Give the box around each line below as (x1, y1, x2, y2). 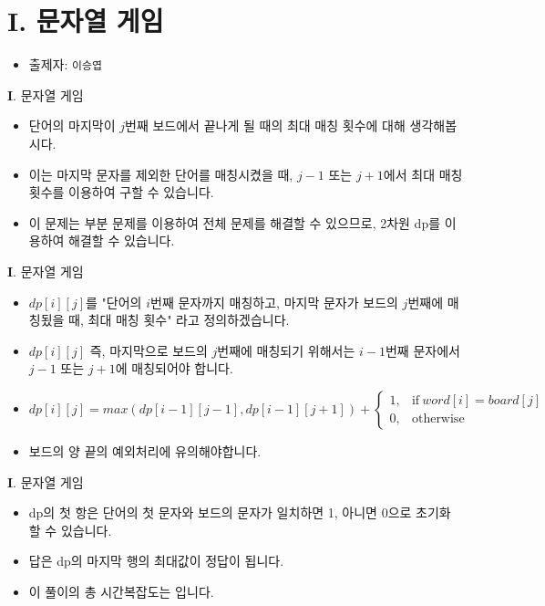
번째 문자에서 (385, 340, 460, 360)
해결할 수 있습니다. (68, 231, 175, 250)
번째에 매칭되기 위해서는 (217, 340, 355, 360)
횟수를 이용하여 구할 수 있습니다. (28, 183, 214, 202)
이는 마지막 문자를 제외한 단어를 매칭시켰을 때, (28, 164, 293, 183)
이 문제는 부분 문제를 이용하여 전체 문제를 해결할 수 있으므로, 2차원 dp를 (28, 213, 441, 232)
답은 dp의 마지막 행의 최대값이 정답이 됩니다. (28, 551, 284, 570)
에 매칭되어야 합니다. (115, 359, 233, 378)
